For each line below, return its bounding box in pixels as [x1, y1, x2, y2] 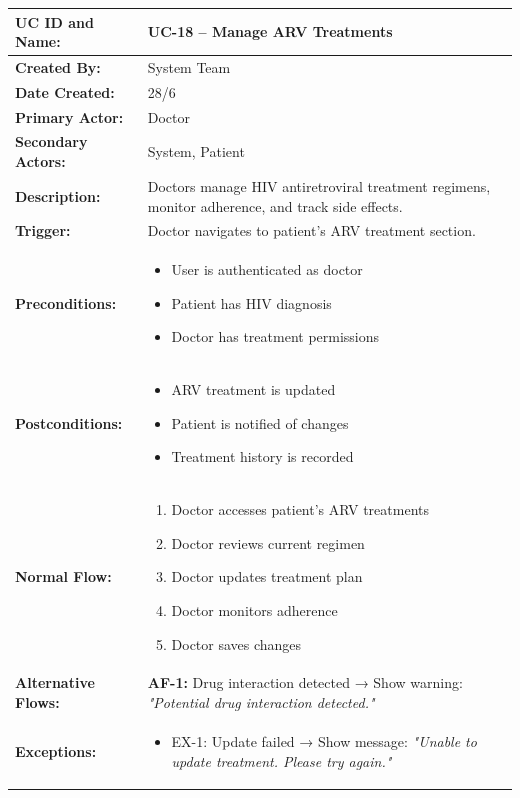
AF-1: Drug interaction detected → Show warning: [147, 672, 463, 693]
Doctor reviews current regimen [171, 532, 365, 553]
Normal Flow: [15, 566, 112, 587]
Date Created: [15, 81, 115, 102]
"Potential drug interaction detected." [147, 692, 375, 713]
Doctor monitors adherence [171, 600, 338, 621]
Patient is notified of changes [171, 412, 349, 433]
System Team [147, 56, 231, 77]
